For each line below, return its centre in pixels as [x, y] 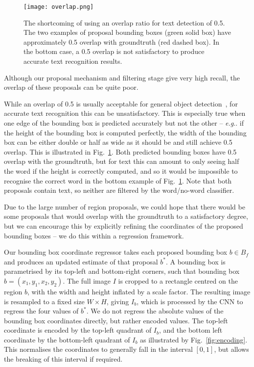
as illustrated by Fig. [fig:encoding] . [194, 339]
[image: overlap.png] [59, 7]
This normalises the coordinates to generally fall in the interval [98, 349]
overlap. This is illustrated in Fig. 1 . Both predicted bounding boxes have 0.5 [120, 151]
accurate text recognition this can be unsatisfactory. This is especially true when [125, 113]
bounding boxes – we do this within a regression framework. [94, 235]
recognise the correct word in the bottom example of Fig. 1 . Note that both [118, 180]
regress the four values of [41, 311]
